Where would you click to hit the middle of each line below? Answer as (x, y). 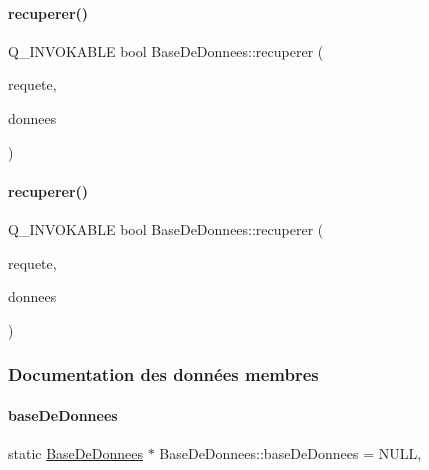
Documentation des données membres (163, 374)
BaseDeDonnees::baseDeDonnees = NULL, (290, 452)
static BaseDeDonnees (75, 452)
